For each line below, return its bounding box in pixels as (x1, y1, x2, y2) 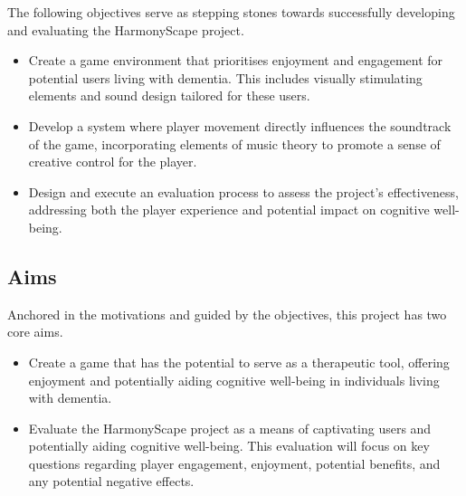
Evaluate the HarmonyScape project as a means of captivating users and (28, 418, 432, 437)
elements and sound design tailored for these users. (28, 86, 310, 105)
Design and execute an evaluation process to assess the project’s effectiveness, (28, 182, 459, 201)
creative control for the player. (28, 152, 197, 171)
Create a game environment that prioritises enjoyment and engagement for (28, 51, 443, 70)
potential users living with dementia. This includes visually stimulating (28, 68, 423, 87)
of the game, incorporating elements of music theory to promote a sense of (28, 134, 441, 153)
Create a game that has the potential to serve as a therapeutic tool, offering (28, 352, 450, 371)
